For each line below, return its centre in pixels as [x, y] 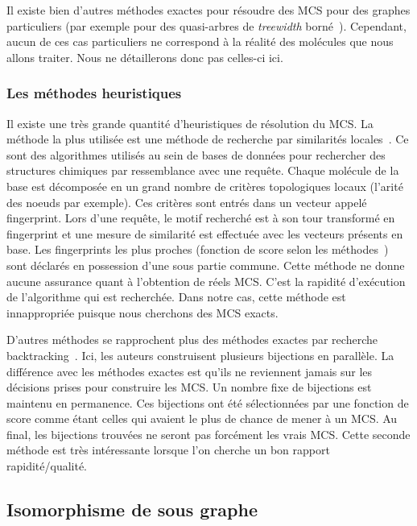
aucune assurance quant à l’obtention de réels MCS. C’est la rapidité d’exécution [206, 281]
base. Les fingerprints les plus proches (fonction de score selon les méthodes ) [198, 249]
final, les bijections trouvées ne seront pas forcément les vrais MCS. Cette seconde [208, 434]
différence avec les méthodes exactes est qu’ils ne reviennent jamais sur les [190, 371]
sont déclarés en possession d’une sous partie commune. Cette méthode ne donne [206, 265]
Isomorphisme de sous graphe [132, 509]
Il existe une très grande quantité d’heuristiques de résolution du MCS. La [190, 123]
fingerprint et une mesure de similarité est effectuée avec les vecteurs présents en [205, 233]
